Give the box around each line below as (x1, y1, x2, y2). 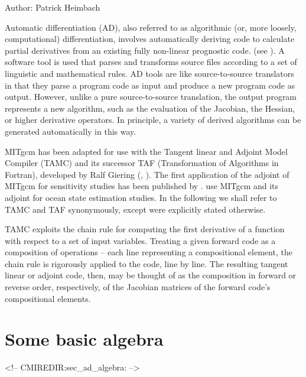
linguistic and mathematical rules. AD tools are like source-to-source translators (5, 67, 294, 79)
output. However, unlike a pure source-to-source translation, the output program (5, 90, 297, 103)
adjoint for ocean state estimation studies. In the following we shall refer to (5, 191, 277, 203)
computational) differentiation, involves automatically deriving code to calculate (5, 32, 295, 45)
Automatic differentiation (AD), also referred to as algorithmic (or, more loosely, (5, 21, 297, 33)
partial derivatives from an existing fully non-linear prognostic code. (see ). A (5, 44, 285, 56)
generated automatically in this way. (5, 125, 136, 137)
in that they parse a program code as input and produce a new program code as (5, 79, 295, 91)
